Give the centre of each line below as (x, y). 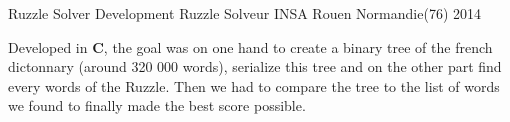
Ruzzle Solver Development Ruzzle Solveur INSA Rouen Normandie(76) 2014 (245, 13)
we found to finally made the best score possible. (157, 105)
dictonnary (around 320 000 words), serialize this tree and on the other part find (255, 66)
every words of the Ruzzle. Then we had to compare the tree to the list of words (254, 85)
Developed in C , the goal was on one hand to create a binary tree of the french (250, 46)
